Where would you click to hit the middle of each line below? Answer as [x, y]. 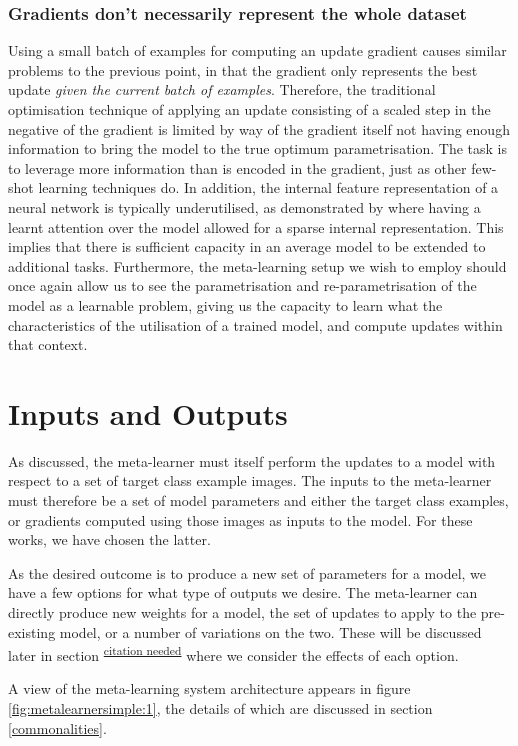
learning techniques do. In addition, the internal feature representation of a [268, 187]
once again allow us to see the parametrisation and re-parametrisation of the [242, 285]
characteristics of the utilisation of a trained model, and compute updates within [255, 324]
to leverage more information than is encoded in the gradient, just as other [237, 167]
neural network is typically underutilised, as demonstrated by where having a [244, 206]
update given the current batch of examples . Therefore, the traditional [222, 89]
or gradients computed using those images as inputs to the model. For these [240, 519]
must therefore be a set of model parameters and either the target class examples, [258, 500]
